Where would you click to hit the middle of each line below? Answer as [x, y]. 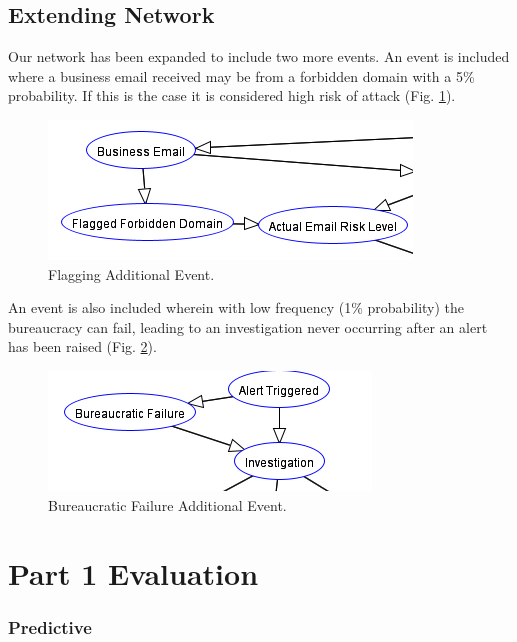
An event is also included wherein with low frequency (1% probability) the [236, 307]
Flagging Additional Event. [131, 273]
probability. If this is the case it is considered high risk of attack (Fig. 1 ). [232, 95]
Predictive [50, 627]
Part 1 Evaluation [133, 573]
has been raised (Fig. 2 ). [82, 346]
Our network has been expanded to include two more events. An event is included [259, 56]
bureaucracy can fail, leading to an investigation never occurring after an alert [248, 326]
